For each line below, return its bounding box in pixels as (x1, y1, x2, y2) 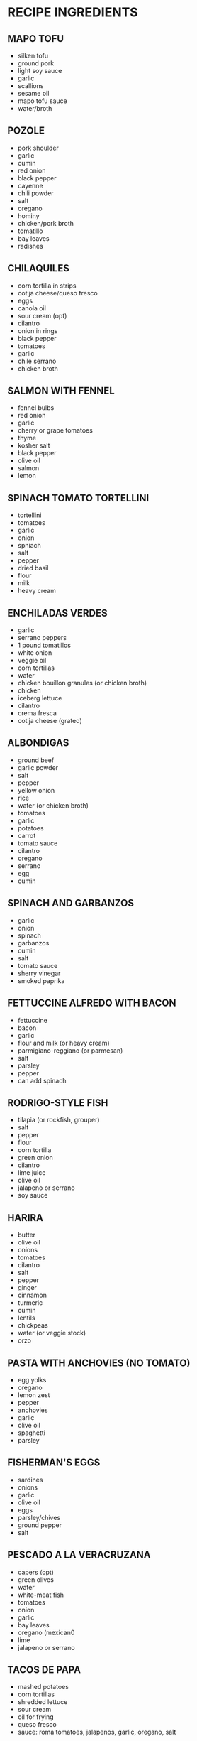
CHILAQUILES (7, 262, 69, 274)
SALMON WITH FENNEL (7, 385, 115, 397)
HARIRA (7, 1212, 44, 1224)
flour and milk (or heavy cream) (17, 1038, 110, 1047)
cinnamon (17, 1291, 47, 1300)
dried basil (17, 564, 49, 573)
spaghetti (17, 1428, 46, 1437)
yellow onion (17, 786, 55, 794)
